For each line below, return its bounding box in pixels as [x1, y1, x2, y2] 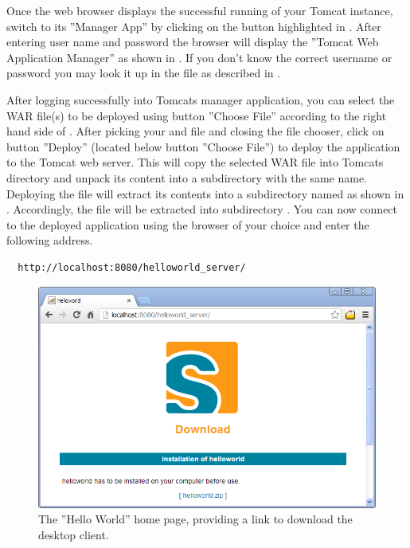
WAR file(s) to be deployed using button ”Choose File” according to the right [6, 107, 387, 123]
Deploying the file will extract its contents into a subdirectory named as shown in [6, 185, 404, 202]
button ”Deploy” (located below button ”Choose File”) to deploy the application [6, 138, 400, 155]
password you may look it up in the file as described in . [6, 65, 281, 81]
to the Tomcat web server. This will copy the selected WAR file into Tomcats [6, 154, 384, 170]
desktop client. [38, 526, 109, 542]
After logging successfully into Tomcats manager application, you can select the [6, 91, 395, 108]
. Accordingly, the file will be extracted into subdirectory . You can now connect [6, 201, 398, 217]
